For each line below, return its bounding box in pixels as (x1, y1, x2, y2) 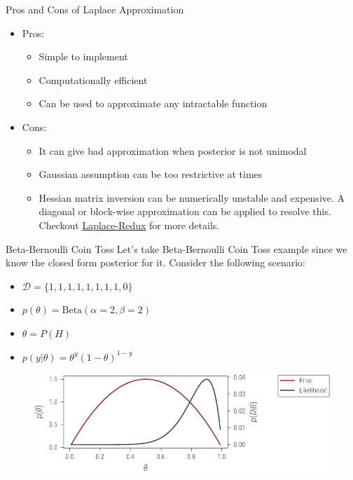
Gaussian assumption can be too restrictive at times (39, 167, 263, 181)
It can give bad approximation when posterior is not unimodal (39, 143, 307, 158)
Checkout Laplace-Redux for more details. (39, 217, 220, 232)
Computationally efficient (39, 72, 148, 87)
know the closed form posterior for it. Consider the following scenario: (6, 255, 305, 270)
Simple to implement (39, 49, 128, 64)
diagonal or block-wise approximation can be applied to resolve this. (39, 204, 331, 219)
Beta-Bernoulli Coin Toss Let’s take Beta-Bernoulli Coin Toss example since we (6, 241, 347, 256)
